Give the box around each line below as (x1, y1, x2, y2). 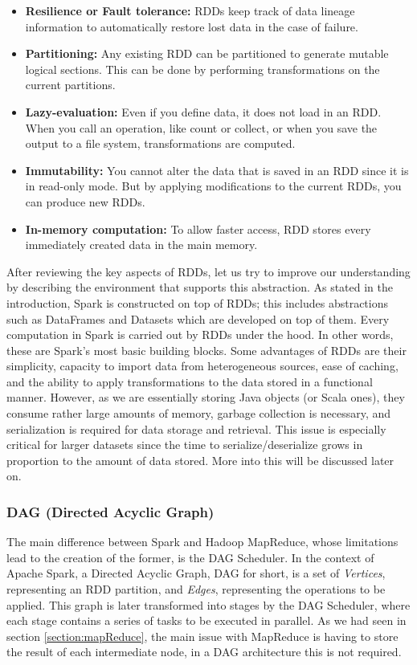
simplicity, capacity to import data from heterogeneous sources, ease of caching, (6, 357, 399, 374)
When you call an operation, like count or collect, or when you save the (25, 119, 378, 136)
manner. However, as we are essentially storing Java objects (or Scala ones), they (6, 389, 405, 406)
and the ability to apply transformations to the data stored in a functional (6, 373, 373, 390)
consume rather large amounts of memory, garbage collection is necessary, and (6, 405, 391, 422)
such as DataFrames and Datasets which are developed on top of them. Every (6, 310, 390, 327)
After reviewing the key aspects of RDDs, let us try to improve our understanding (6, 263, 411, 279)
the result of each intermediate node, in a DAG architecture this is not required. (6, 643, 402, 660)
